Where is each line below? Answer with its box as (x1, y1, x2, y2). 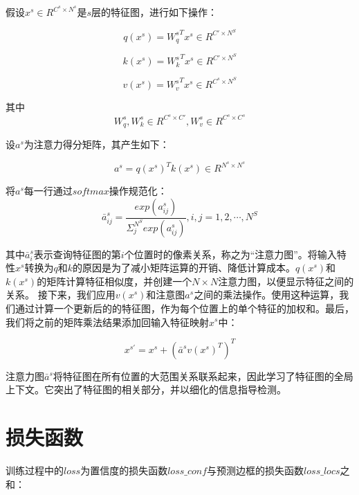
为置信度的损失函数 (80, 462, 168, 477)
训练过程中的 (6, 462, 64, 477)
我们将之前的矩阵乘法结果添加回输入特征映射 (6, 314, 209, 329)
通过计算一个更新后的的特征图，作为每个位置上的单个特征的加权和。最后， (15, 300, 354, 315)
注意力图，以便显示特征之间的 (218, 273, 354, 288)
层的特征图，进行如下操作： (91, 5, 218, 19)
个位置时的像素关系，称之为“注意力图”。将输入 (124, 246, 337, 261)
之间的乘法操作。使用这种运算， (194, 287, 340, 302)
